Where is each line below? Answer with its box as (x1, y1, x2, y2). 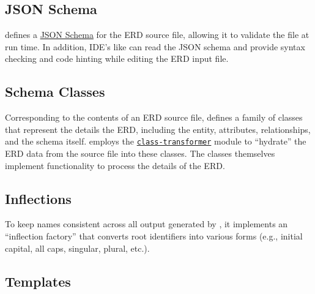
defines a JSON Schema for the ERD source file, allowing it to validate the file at (5, 28, 309, 41)
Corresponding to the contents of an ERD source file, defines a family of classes (5, 111, 303, 124)
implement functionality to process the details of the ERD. (5, 159, 225, 171)
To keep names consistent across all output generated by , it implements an (5, 217, 288, 230)
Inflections (5, 189, 72, 208)
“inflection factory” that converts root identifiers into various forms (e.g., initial (5, 230, 303, 243)
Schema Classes (5, 82, 105, 101)
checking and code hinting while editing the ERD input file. (5, 52, 229, 65)
